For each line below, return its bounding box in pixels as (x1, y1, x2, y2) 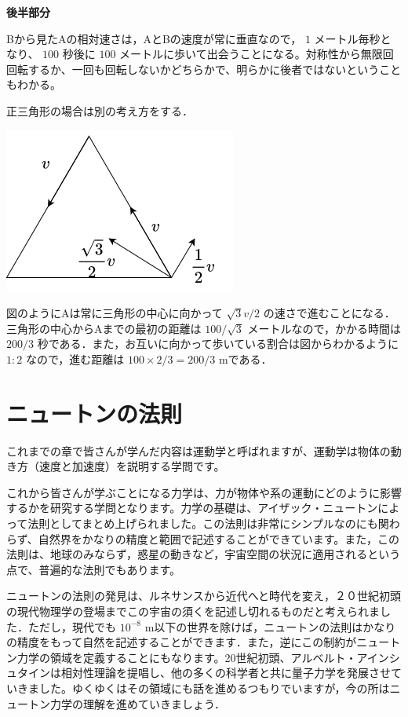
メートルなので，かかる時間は (247, 320, 402, 336)
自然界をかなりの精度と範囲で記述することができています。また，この (38, 530, 400, 547)
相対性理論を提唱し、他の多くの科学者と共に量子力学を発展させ (60, 664, 391, 681)
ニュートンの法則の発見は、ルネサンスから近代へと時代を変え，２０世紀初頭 (6, 587, 402, 604)
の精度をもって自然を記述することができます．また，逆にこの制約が (6, 634, 357, 650)
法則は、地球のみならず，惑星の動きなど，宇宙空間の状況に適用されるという (6, 546, 401, 562)
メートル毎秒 (314, 30, 381, 46)
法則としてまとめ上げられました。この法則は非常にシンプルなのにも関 (27, 515, 389, 532)
